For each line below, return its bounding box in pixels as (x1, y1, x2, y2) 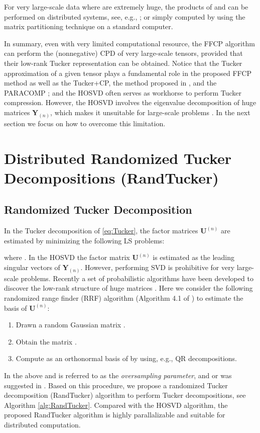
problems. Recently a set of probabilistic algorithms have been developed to (21, 273, 253, 283)
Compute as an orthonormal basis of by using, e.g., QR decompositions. (16, 353, 237, 364)
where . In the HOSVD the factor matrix (4, 252, 130, 263)
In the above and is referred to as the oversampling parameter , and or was (4, 370, 232, 380)
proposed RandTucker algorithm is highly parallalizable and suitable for (4, 409, 225, 420)
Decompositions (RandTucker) (4, 167, 219, 188)
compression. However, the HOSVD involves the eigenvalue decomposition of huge (4, 97, 256, 108)
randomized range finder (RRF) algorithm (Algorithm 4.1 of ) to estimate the (4, 292, 243, 303)
